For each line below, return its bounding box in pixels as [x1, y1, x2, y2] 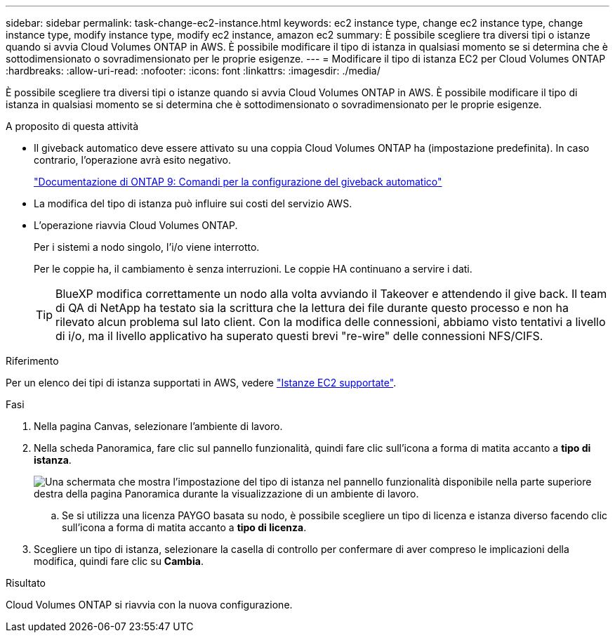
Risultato [6, 577, 46, 589]
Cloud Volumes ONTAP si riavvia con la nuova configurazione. [6, 599, 293, 611]
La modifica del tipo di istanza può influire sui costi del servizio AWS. [34, 197, 352, 209]
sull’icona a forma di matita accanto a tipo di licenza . [62, 521, 307, 533]
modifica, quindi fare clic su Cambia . [34, 555, 204, 567]
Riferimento [6, 355, 59, 367]
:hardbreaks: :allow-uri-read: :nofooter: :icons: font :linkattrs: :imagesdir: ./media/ [6, 65, 381, 77]
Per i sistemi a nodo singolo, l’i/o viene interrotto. [34, 241, 260, 253]
